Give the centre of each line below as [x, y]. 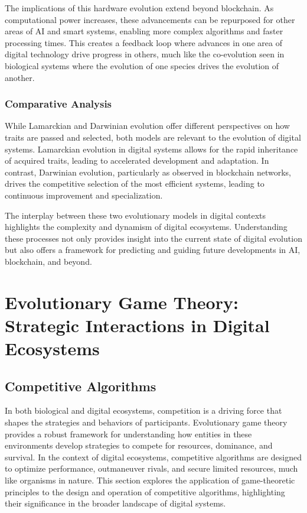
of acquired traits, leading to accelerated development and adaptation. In [137, 160]
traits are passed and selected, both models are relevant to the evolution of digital [153, 137]
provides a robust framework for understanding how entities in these [128, 434]
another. [20, 77]
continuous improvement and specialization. [84, 195]
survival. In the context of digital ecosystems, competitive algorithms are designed [153, 457]
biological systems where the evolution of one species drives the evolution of [142, 65]
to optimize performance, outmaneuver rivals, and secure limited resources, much [151, 468]
